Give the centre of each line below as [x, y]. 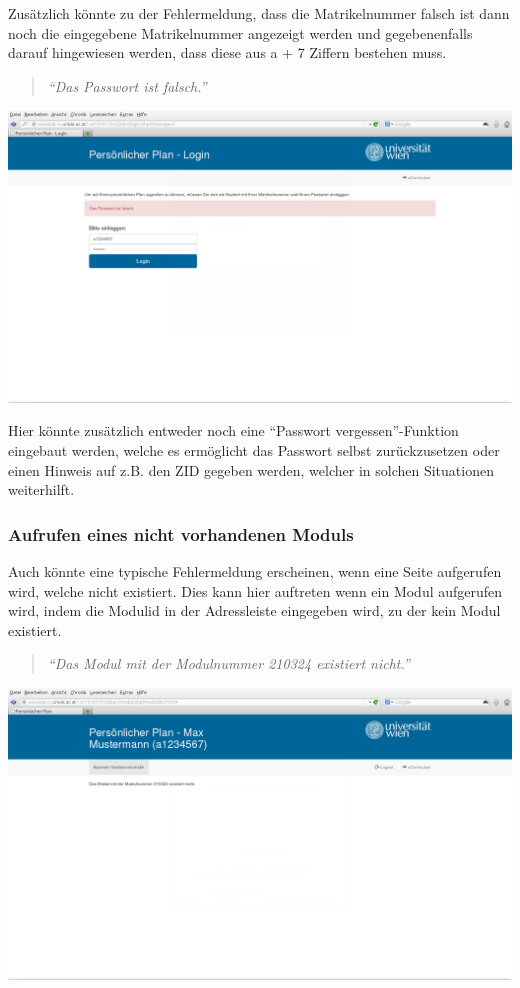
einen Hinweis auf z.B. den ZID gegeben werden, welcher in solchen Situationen [251, 469]
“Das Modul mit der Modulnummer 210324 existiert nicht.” [228, 663]
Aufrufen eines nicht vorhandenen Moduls [181, 533]
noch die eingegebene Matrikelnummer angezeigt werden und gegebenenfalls [240, 32]
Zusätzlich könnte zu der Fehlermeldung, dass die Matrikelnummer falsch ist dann [259, 13]
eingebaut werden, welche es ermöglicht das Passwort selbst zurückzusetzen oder [254, 449]
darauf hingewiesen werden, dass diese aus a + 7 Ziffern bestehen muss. [227, 52]
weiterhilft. [41, 489]
